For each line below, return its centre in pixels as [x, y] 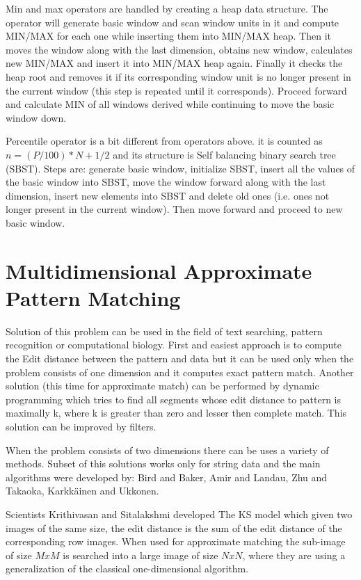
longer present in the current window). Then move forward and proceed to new [174, 209]
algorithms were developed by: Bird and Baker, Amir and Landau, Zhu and [167, 477]
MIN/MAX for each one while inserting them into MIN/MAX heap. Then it [168, 36]
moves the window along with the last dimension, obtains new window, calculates [179, 49]
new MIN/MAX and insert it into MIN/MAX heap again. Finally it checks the [174, 63]
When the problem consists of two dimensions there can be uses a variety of [167, 450]
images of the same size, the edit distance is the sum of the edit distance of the [174, 527]
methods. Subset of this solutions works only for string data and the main [163, 464]
